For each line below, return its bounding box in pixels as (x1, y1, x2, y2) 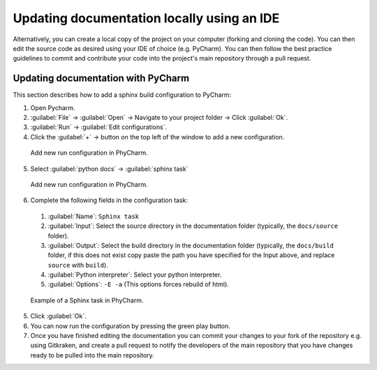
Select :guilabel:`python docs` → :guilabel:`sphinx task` (30, 164, 188, 173)
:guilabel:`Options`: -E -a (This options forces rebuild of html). (47, 280, 230, 288)
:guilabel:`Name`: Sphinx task (47, 212, 140, 220)
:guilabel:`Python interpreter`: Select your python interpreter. (47, 270, 222, 279)
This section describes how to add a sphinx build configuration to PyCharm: (13, 91, 232, 99)
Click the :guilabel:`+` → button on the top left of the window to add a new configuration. (30, 132, 285, 141)
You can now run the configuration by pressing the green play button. (30, 321, 230, 330)
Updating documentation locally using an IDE (13, 10, 280, 26)
